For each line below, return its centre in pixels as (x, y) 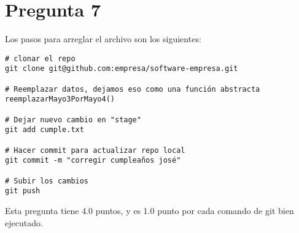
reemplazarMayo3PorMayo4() (60, 99)
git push (23, 191)
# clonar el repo (40, 58)
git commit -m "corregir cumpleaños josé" (93, 161)
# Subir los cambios (47, 181)
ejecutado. (24, 222)
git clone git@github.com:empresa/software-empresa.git (122, 69)
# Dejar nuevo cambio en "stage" (73, 120)
